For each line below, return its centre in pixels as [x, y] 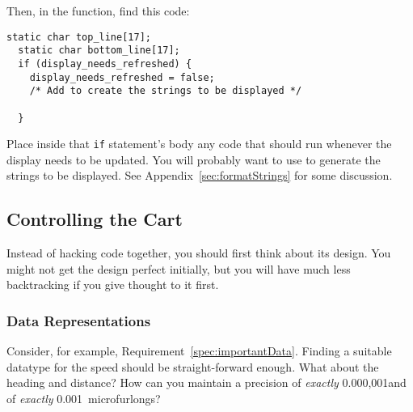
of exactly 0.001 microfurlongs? [84, 399]
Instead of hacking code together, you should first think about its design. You [199, 253]
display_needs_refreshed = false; [122, 77]
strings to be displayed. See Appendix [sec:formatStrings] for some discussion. [200, 175]
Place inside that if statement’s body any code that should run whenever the [199, 144]
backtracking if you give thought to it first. [113, 285]
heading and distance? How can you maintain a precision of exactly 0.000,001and [206, 382]
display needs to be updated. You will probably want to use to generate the [194, 159]
